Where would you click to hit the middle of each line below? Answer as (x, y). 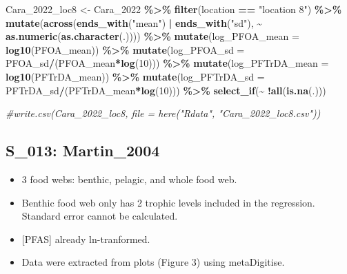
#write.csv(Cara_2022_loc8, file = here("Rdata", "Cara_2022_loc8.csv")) (163, 113)
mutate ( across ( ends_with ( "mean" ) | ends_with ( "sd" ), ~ (134, 22)
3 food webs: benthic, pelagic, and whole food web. (129, 179)
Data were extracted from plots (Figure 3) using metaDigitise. (153, 262)
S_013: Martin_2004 (83, 150)
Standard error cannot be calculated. (100, 216)
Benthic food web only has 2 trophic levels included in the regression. (168, 202)
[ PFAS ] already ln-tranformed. (86, 239)
